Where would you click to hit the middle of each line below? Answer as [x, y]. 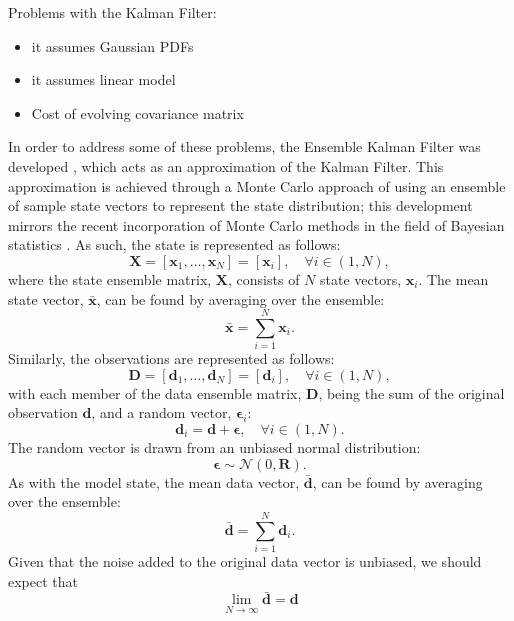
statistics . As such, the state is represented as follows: [174, 244]
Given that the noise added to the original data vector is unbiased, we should [245, 560]
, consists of [264, 278]
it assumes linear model [103, 79]
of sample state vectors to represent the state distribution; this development [240, 205]
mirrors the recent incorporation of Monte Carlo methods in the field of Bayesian [256, 224]
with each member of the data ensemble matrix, [155, 392]
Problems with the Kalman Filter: [112, 12]
